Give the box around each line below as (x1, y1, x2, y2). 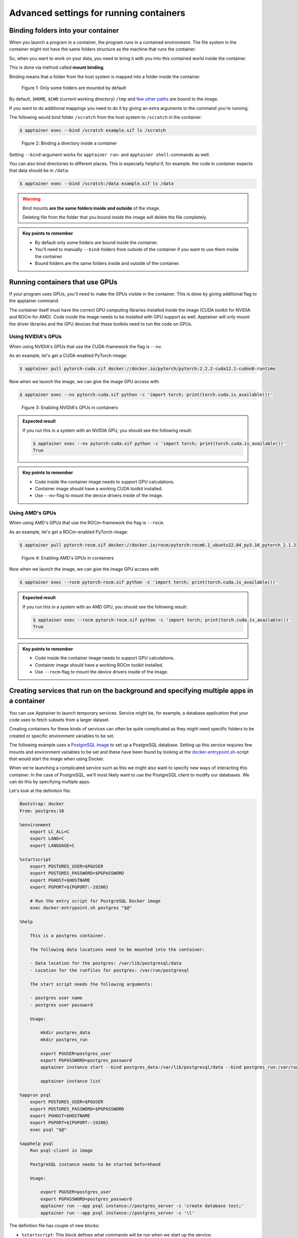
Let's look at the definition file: (9, 788, 71, 794)
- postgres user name (30, 995, 83, 1001)
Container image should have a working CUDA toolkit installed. (35, 485, 163, 491)
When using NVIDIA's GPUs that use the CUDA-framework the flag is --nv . (9, 343, 163, 349)
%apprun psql (19, 1092, 51, 1098)
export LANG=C (30, 836, 64, 841)
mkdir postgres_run (40, 1036, 88, 1042)
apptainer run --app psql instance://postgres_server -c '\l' (40, 1210, 195, 1216)
